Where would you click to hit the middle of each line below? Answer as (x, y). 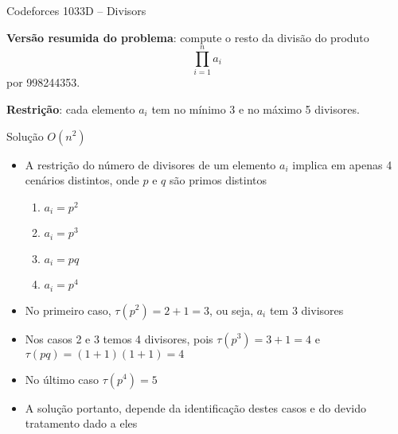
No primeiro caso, (68, 310)
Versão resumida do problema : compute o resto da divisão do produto (188, 37)
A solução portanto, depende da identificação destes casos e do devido (195, 407)
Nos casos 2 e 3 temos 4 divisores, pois (119, 338)
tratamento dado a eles (81, 423)
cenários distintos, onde (82, 180)
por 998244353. (43, 82)
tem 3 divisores (306, 310)
